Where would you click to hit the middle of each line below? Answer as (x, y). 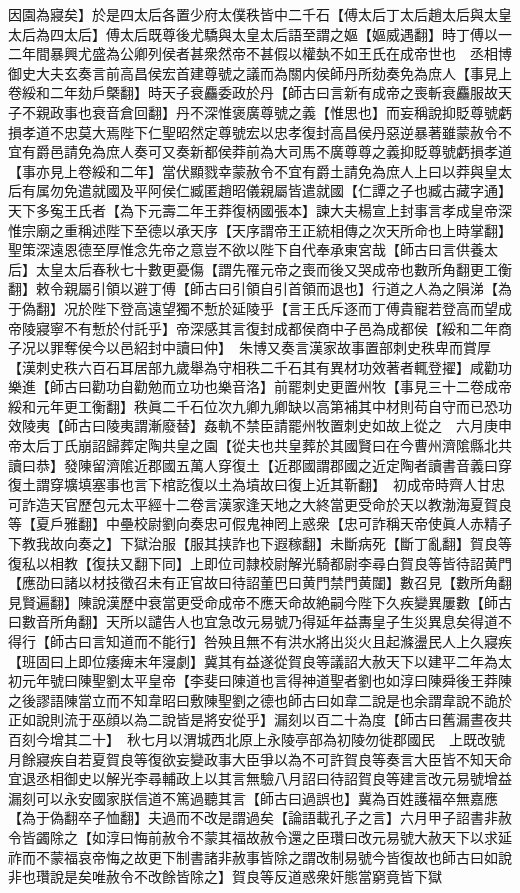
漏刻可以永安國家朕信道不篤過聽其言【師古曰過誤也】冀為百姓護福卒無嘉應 (253, 797)
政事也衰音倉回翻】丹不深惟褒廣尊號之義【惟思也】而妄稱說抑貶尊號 (273, 111)
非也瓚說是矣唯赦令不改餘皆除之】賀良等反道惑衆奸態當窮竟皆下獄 (225, 876)
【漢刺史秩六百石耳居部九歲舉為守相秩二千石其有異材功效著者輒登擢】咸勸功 (260, 366)
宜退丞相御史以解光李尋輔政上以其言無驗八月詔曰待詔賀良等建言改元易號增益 (260, 778)
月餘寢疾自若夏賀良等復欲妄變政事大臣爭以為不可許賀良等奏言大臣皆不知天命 (260, 758)
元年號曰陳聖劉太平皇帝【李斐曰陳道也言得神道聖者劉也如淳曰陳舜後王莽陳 (266, 680)
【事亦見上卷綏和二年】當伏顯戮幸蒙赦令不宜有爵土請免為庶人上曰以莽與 (246, 170)
